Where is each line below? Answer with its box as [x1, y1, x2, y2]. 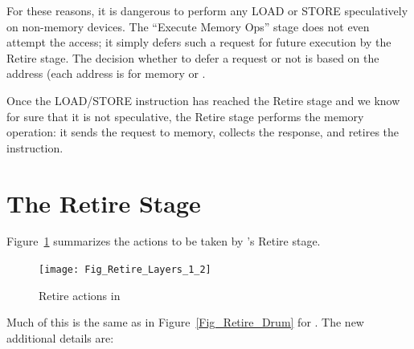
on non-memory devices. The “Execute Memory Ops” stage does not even [6, 18, 370, 34]
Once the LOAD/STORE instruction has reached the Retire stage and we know [6, 91, 400, 108]
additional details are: [6, 329, 114, 346]
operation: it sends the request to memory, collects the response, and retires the [6, 124, 400, 140]
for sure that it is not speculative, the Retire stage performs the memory [6, 108, 364, 124]
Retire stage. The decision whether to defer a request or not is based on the [6, 49, 379, 66]
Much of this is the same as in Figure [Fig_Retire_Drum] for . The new [6, 314, 364, 331]
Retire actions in [39, 286, 121, 303]
